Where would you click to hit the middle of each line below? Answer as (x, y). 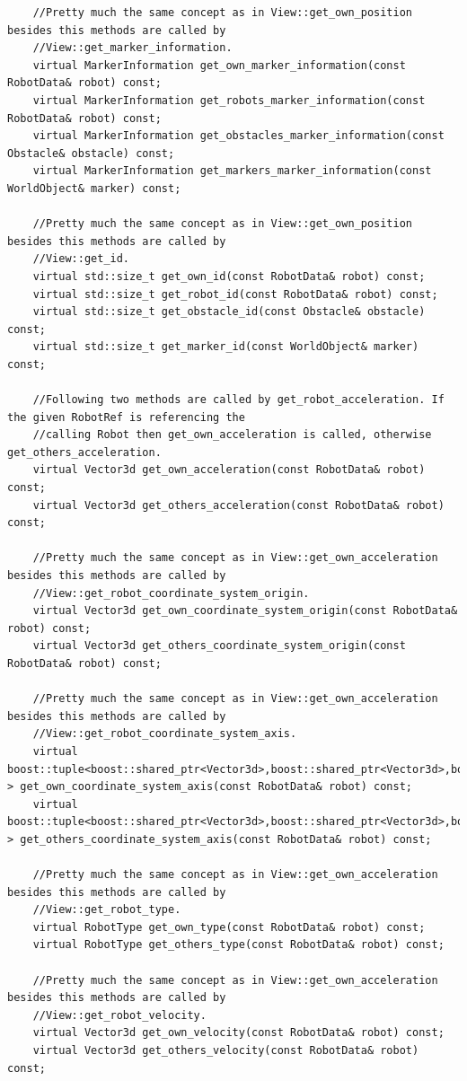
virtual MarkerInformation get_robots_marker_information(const (229, 100)
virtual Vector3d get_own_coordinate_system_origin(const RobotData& (245, 611)
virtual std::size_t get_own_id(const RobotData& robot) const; (229, 276)
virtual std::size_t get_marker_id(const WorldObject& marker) (226, 347)
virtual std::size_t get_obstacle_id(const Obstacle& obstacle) (229, 312)
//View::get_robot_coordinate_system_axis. (165, 734)
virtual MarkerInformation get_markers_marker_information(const (232, 171)
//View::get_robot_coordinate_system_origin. (171, 593)
